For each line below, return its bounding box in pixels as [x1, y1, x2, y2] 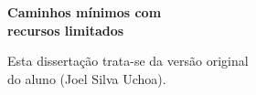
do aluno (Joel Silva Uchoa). [7, 69, 166, 88]
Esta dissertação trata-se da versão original [7, 51, 249, 70]
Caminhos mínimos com [7, 3, 162, 21]
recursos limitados [7, 20, 124, 39]
